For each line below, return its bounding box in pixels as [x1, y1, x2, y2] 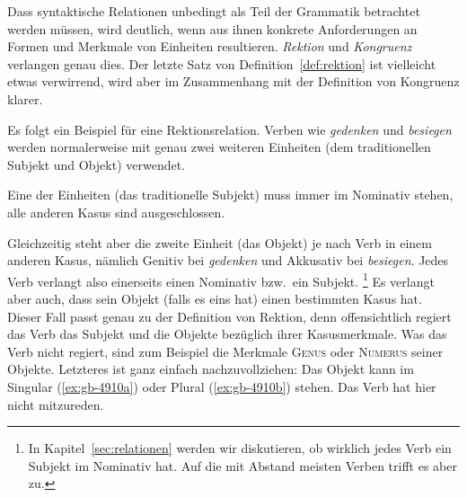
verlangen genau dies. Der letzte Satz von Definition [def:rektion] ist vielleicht [7, 54, 436, 73]
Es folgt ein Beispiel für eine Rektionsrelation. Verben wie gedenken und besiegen [7, 120, 452, 138]
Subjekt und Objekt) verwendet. [7, 155, 186, 173]
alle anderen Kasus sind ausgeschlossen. [7, 202, 225, 221]
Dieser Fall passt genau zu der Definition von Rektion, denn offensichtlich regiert [7, 306, 452, 325]
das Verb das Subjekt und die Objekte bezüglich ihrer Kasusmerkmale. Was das [7, 324, 447, 343]
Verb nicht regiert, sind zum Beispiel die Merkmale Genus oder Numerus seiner [7, 342, 444, 360]
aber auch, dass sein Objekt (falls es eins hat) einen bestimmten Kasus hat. [7, 288, 422, 307]
